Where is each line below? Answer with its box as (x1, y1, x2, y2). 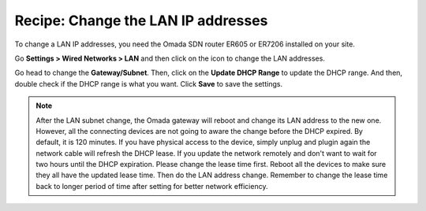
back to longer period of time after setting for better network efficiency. (35, 181, 268, 191)
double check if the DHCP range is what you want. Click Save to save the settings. (14, 79, 283, 88)
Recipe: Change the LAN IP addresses (14, 12, 268, 29)
